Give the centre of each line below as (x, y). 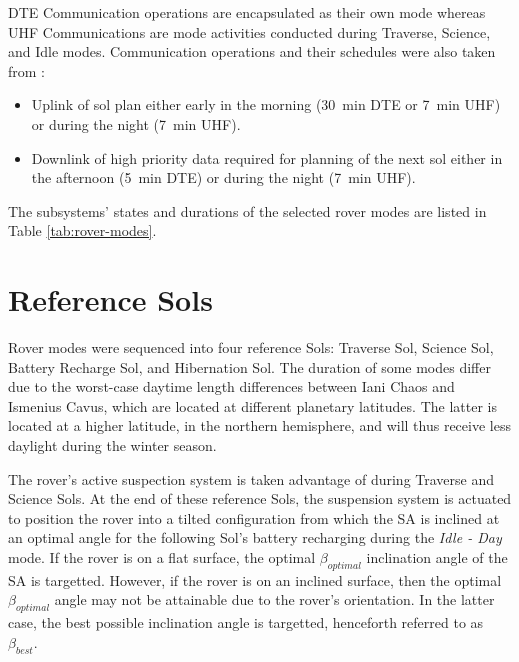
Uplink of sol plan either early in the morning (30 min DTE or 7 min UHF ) (266, 104)
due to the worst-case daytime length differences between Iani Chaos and (231, 386)
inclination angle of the (437, 557)
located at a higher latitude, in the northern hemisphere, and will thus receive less (259, 425)
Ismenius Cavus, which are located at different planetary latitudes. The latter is (252, 405)
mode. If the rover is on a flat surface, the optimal (162, 557)
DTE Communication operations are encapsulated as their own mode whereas (247, 12)
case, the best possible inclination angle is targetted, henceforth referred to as (246, 622)
